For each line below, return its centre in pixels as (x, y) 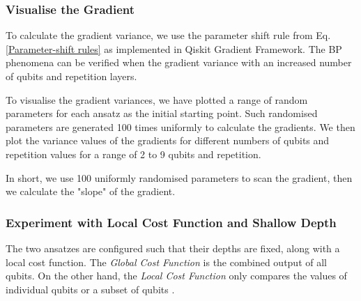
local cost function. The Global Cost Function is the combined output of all (166, 262)
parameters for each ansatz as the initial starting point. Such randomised (162, 113)
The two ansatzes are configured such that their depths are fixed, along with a (173, 248)
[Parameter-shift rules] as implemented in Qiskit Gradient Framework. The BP (174, 48)
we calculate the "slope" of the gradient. (91, 191)
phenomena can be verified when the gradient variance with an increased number (179, 62)
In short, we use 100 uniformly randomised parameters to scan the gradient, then (179, 177)
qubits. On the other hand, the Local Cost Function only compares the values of (176, 276)
